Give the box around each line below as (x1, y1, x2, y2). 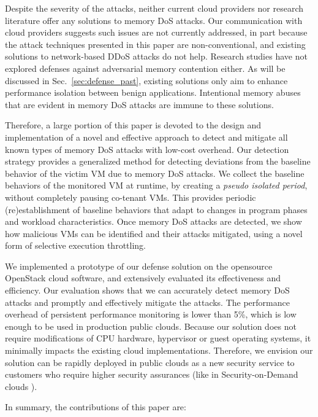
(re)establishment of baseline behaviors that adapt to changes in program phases (5, 203, 308, 216)
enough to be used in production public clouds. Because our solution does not (5, 319, 297, 332)
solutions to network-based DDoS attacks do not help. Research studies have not (5, 50, 308, 63)
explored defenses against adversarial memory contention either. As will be (5, 61, 286, 74)
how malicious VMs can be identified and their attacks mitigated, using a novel (5, 227, 303, 240)
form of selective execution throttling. (5, 239, 146, 252)
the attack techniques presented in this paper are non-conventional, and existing (5, 37, 306, 50)
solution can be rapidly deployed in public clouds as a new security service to (5, 356, 295, 368)
